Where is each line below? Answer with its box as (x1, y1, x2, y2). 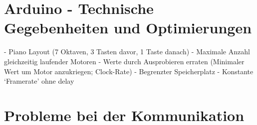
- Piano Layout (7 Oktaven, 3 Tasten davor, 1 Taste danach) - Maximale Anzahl (4, 46, 250, 57)
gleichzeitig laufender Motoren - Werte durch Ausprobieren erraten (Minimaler (4, 56, 245, 66)
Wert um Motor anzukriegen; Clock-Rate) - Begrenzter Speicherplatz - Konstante (4, 66, 254, 76)
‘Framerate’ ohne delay (4, 76, 74, 86)
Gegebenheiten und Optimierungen (4, 17, 252, 38)
